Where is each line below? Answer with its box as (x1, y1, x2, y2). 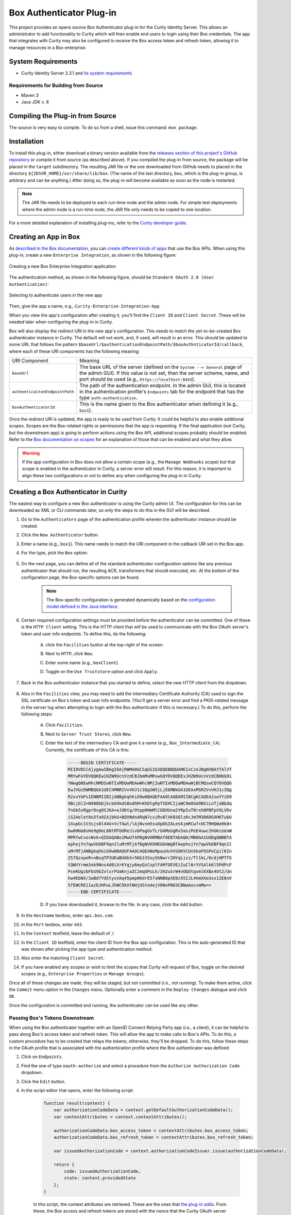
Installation (9, 137, 44, 145)
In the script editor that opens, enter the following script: (21, 1088, 134, 1093)
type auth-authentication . (79, 394, 138, 401)
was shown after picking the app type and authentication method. (21, 946, 153, 952)
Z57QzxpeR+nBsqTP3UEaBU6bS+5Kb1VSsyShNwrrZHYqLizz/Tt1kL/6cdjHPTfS (68, 855, 232, 861)
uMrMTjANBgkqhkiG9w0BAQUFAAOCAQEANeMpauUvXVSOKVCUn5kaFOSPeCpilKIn (68, 848, 232, 854)
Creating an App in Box (9, 232, 80, 241)
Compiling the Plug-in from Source (9, 112, 117, 120)
